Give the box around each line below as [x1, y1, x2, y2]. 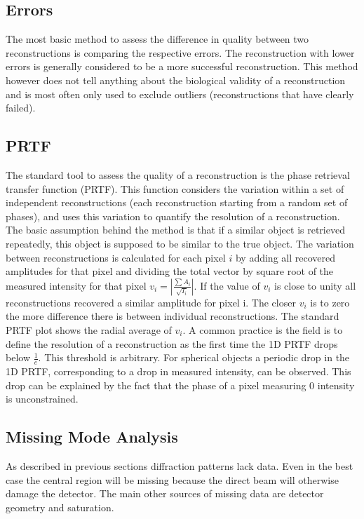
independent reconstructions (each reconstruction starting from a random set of [6, 195, 348, 210]
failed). [6, 100, 36, 115]
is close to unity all [274, 278, 356, 292]
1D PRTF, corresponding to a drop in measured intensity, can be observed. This [6, 363, 351, 378]
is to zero [310, 295, 350, 309]
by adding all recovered [235, 250, 335, 264]
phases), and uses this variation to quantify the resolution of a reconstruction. [6, 208, 340, 223]
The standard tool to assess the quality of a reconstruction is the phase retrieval [6, 167, 350, 182]
